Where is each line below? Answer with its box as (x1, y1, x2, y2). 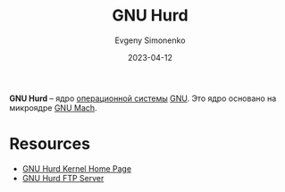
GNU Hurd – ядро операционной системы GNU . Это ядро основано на (9, 93, 277, 104)
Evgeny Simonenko (114, 35, 186, 46)
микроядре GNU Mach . (9, 102, 97, 113)
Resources (9, 134, 91, 154)
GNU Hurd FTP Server (21, 172, 105, 183)
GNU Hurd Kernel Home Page (21, 163, 132, 174)
